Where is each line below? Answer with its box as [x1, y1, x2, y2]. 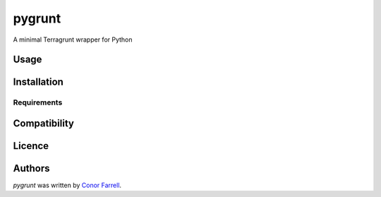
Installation [13, 76, 64, 88]
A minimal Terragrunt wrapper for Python [13, 35, 133, 44]
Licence [13, 140, 49, 152]
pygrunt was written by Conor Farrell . [13, 181, 122, 190]
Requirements [13, 97, 63, 107]
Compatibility [13, 117, 74, 129]
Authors [13, 162, 50, 174]
